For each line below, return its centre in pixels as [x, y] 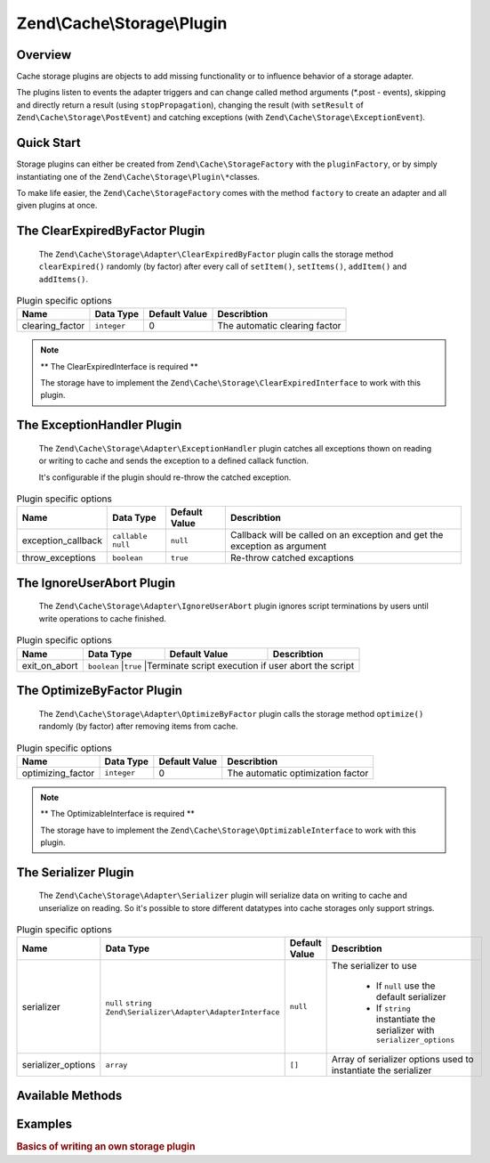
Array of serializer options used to [403, 1060]
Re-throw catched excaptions [292, 558]
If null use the [406, 986]
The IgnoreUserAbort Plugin [96, 583]
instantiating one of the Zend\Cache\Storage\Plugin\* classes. [138, 176]
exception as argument [278, 546]
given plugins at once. [57, 206]
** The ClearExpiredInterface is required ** [120, 366]
